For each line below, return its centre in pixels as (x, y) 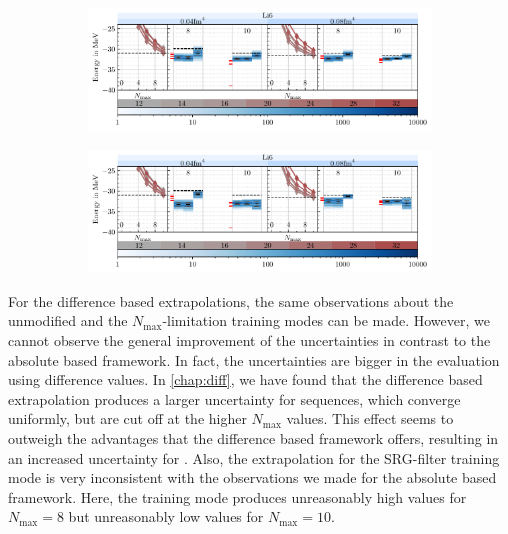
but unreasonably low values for (166, 516)
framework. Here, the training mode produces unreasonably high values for (237, 496)
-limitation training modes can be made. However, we (326, 320)
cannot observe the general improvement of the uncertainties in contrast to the (249, 339)
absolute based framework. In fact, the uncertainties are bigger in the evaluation (254, 359)
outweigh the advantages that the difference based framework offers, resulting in (253, 437)
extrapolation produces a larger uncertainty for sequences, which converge (234, 398)
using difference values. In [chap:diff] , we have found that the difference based (245, 379)
